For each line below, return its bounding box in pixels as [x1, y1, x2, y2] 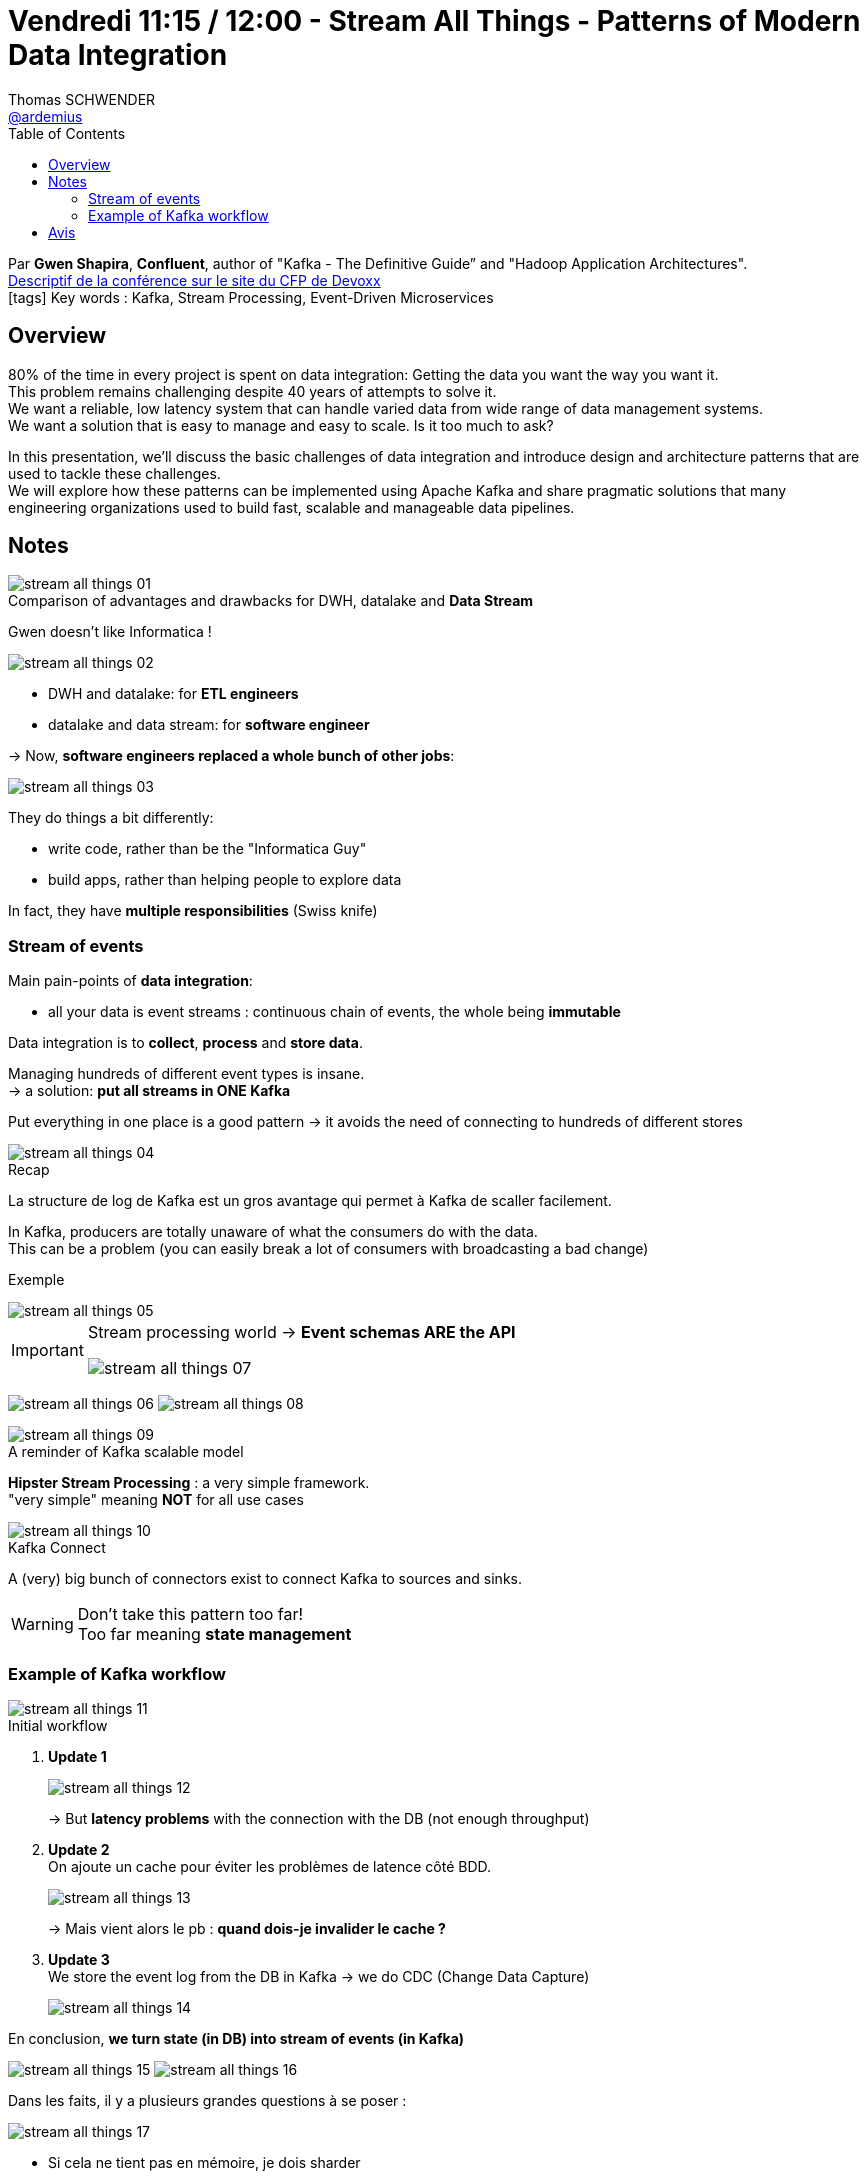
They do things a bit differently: [8, 809, 214, 827]
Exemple [8, 1271, 65, 1289]
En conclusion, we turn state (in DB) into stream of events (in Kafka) [8, 2029, 465, 2047]
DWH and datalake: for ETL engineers [48, 685, 299, 703]
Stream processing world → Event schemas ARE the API [87, 1322, 516, 1343]
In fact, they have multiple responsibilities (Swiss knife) [8, 902, 378, 920]
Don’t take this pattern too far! [77, 1604, 304, 1625]
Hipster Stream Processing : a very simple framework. [8, 1474, 370, 1492]
